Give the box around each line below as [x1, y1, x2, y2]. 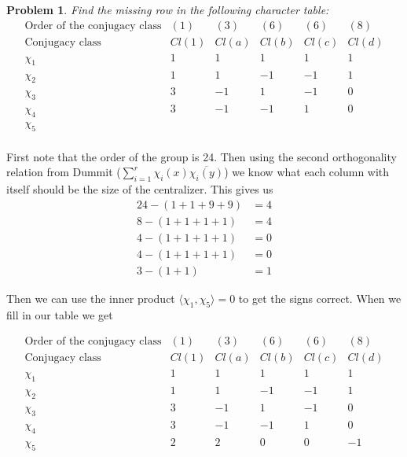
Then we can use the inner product [6, 289, 175, 306]
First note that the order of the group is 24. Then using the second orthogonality [6, 148, 397, 164]
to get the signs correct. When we [238, 289, 401, 306]
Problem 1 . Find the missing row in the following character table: [6, 2, 329, 17]
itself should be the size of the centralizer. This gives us [6, 181, 273, 197]
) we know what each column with [224, 164, 390, 180]
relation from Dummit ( [6, 164, 121, 180]
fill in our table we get [6, 306, 113, 322]
